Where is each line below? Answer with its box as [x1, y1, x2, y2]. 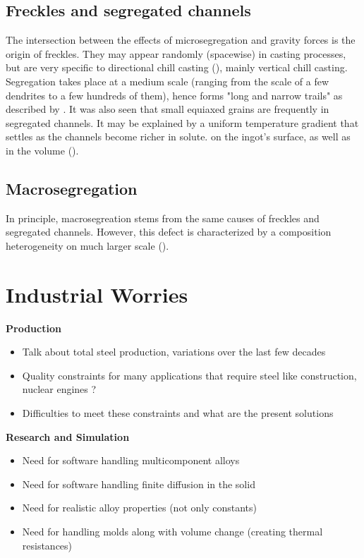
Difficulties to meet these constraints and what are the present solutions [22, 406, 334, 420]
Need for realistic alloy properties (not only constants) [22, 500, 257, 515]
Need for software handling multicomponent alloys [22, 453, 240, 468]
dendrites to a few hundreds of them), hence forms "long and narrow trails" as [6, 87, 343, 102]
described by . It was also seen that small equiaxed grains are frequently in [6, 102, 329, 116]
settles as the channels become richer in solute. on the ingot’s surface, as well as [6, 129, 351, 144]
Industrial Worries [6, 279, 188, 308]
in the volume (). [6, 142, 79, 157]
